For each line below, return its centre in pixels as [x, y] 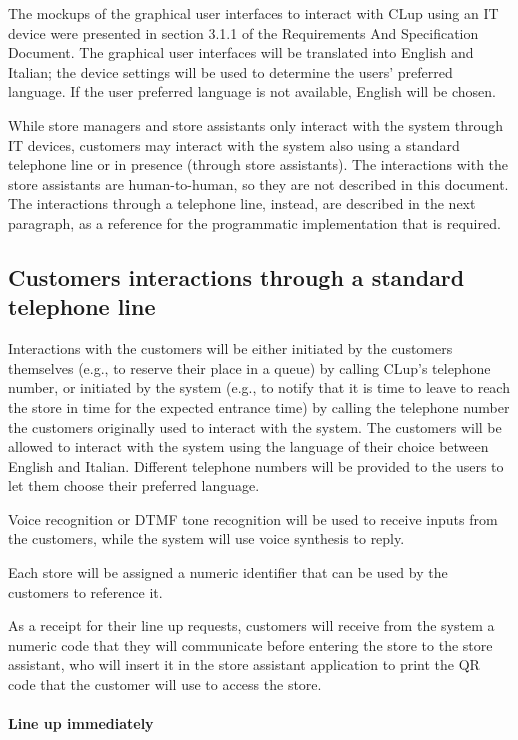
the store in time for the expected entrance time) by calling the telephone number [259, 406]
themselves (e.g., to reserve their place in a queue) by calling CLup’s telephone [249, 367]
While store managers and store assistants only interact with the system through [256, 124]
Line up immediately [81, 723]
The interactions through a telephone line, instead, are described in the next [242, 203]
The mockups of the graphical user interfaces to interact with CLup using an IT [253, 13]
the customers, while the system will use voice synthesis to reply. [206, 538]
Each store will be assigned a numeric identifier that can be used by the [228, 572]
